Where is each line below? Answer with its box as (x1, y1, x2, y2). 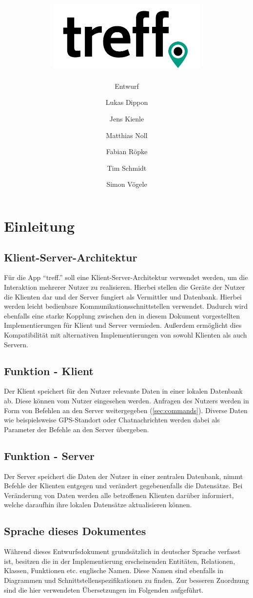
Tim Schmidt (107, 162, 147, 173)
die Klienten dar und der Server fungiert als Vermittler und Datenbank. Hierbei (4, 291, 242, 301)
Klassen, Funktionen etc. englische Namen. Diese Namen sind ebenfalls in (4, 565, 224, 576)
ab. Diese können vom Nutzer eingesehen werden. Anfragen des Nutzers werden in (4, 395, 249, 405)
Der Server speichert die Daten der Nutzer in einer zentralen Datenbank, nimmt (4, 471, 243, 481)
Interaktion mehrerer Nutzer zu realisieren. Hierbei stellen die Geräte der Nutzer (4, 282, 245, 292)
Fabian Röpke (106, 146, 148, 157)
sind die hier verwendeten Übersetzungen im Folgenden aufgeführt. (4, 584, 204, 595)
